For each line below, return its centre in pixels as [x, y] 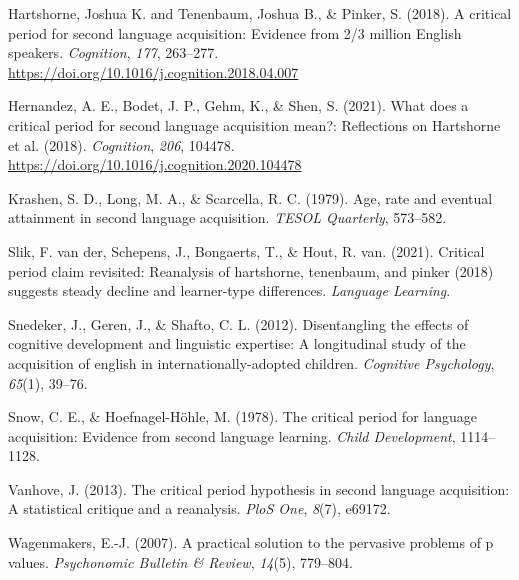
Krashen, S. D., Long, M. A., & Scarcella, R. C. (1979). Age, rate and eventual [250, 197]
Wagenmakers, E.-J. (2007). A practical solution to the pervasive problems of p [251, 542]
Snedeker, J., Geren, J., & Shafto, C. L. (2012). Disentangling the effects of [238, 323]
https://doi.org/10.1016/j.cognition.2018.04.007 [153, 71]
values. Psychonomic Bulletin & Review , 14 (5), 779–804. [180, 561]
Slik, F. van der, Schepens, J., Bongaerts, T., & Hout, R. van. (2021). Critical [246, 250]
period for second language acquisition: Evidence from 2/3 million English [235, 32]
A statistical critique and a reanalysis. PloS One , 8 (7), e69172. [199, 508]
